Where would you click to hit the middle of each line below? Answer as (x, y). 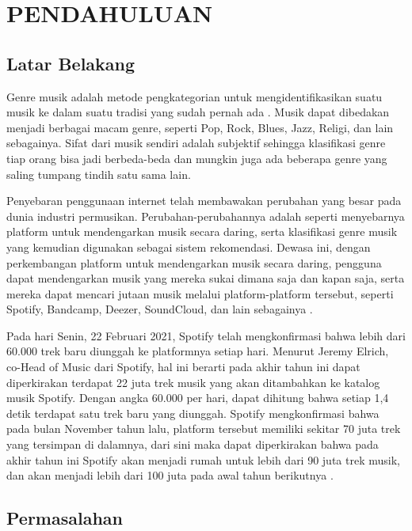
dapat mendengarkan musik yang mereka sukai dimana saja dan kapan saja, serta (206, 278)
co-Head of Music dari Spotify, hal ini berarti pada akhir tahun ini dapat (183, 367)
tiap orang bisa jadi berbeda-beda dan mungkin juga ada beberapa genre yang (197, 158)
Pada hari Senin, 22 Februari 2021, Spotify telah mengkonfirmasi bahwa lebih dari (206, 335)
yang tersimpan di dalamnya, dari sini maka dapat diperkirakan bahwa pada (193, 444)
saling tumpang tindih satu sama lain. (99, 174)
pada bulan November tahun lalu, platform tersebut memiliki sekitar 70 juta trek (204, 429)
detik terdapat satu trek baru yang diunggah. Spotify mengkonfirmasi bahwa (193, 413)
